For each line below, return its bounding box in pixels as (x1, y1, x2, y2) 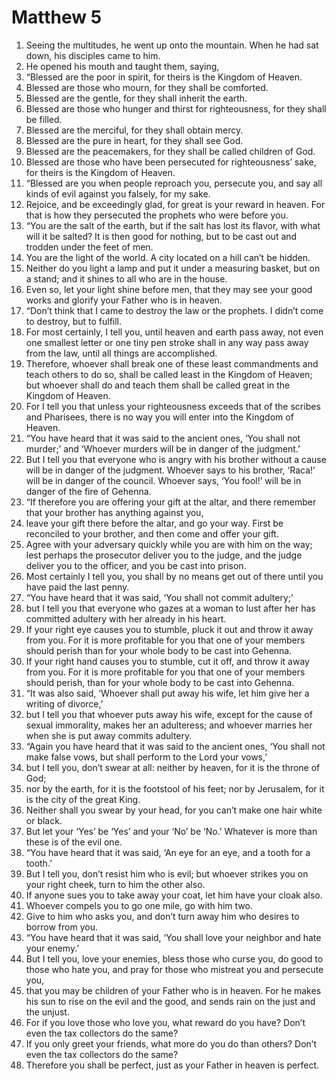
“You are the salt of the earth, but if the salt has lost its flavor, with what (25, 219, 321, 231)
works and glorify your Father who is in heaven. (25, 294, 223, 306)
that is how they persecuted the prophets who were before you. (25, 209, 289, 221)
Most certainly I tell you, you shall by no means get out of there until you (25, 570, 324, 582)
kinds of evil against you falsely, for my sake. (25, 187, 211, 200)
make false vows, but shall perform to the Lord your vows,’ (25, 751, 268, 763)
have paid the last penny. (25, 581, 130, 593)
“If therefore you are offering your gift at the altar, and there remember (25, 496, 317, 508)
